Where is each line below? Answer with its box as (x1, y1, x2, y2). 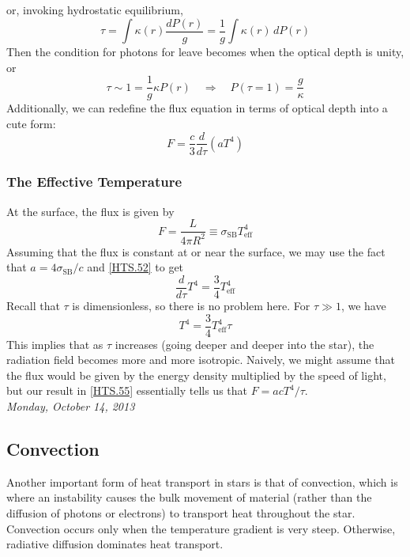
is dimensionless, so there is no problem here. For (72, 297, 310, 314)
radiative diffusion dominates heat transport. (6, 536, 224, 552)
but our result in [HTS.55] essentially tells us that (6, 382, 247, 399)
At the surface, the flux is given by (6, 203, 175, 219)
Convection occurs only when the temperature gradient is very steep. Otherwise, (6, 520, 396, 536)
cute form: (6, 115, 56, 131)
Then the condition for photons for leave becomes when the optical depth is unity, (6, 44, 404, 60)
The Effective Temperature (6, 172, 182, 191)
